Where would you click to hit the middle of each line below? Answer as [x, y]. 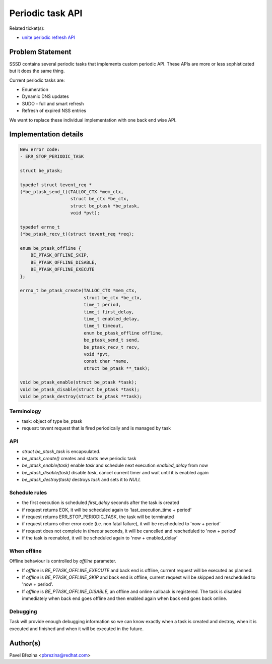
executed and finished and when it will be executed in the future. [76, 629]
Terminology [25, 411]
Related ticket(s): [27, 28]
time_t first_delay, [109, 312]
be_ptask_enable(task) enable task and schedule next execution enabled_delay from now [115, 465]
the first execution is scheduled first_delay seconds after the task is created [100, 503]
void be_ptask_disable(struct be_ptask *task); [80, 389]
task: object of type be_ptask [52, 421]
